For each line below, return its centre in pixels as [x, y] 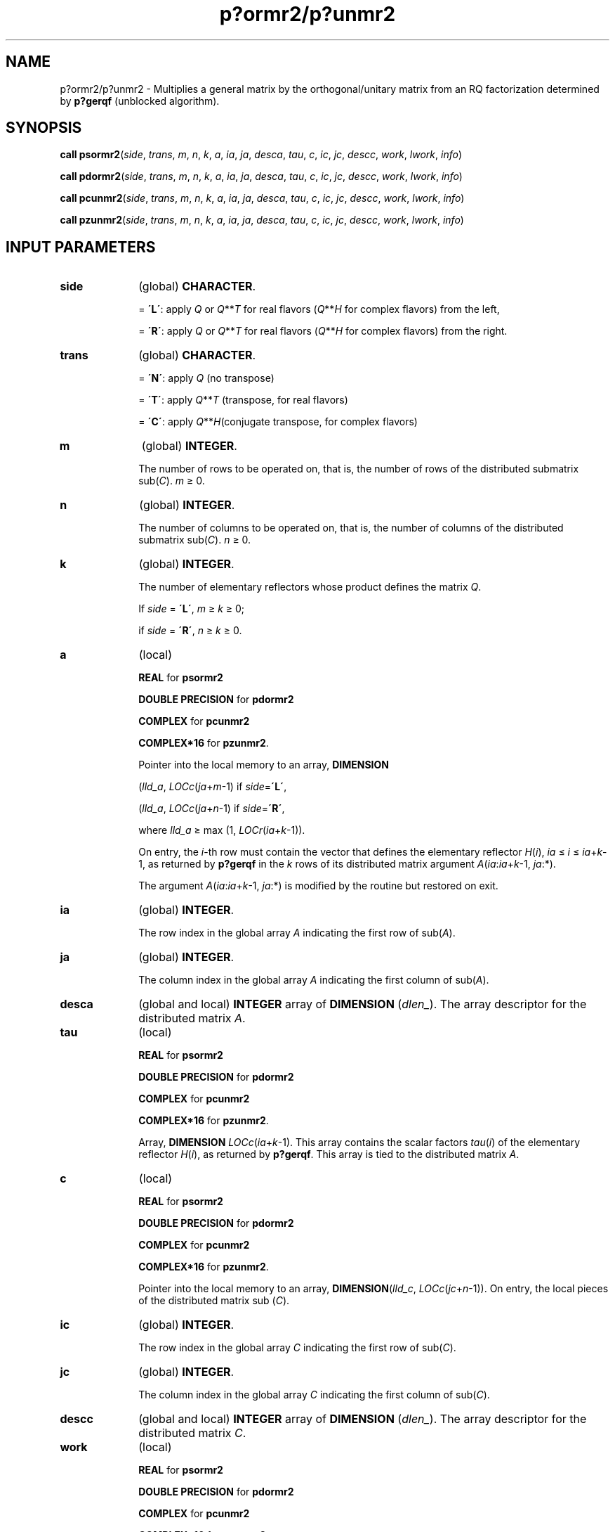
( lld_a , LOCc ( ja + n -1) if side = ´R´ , [212, 809]
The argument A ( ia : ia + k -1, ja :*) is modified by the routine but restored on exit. [318, 886]
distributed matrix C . [192, 1433]
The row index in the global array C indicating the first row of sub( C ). [297, 1348]
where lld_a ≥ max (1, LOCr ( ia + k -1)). [222, 830]
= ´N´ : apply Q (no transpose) [206, 378]
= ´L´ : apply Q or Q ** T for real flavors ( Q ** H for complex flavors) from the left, [319, 309]
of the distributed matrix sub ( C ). [214, 1301]
